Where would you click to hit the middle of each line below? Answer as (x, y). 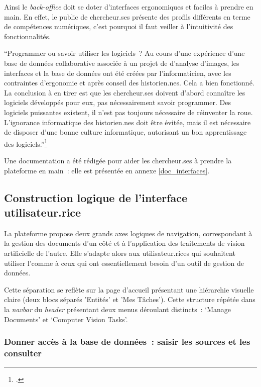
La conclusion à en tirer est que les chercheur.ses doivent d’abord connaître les (125, 92)
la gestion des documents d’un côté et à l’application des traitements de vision (124, 243)
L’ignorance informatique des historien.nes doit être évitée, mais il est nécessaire (127, 122)
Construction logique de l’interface (96, 197)
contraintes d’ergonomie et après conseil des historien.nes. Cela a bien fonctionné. (129, 83)
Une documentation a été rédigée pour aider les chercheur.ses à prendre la (118, 160)
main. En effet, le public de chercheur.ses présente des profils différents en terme (127, 16)
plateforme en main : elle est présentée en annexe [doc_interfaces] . (107, 170)
